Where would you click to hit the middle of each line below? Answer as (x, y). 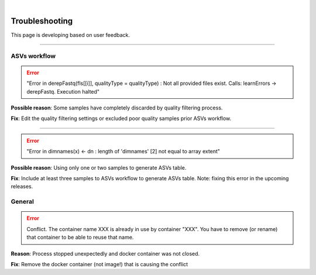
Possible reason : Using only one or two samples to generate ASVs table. (99, 167)
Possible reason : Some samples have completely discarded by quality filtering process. (117, 108)
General (23, 202)
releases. (22, 187)
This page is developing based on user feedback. (70, 35)
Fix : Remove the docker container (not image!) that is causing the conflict (99, 264)
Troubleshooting (42, 21)
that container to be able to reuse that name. (80, 238)
